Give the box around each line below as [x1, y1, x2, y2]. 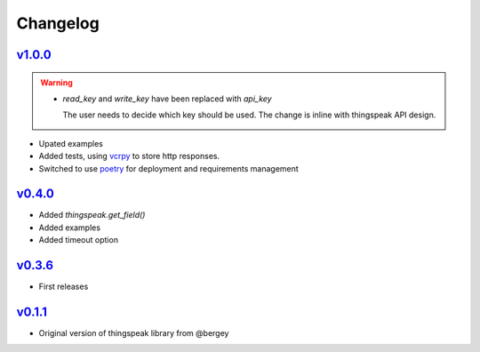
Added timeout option [38, 235, 119, 245]
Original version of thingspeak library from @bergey [38, 328, 229, 339]
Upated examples [38, 138, 104, 148]
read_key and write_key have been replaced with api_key [62, 93, 272, 104]
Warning [40, 76, 73, 88]
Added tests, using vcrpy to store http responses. [38, 151, 220, 162]
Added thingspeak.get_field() [38, 210, 146, 220]
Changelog [16, 13, 100, 33]
